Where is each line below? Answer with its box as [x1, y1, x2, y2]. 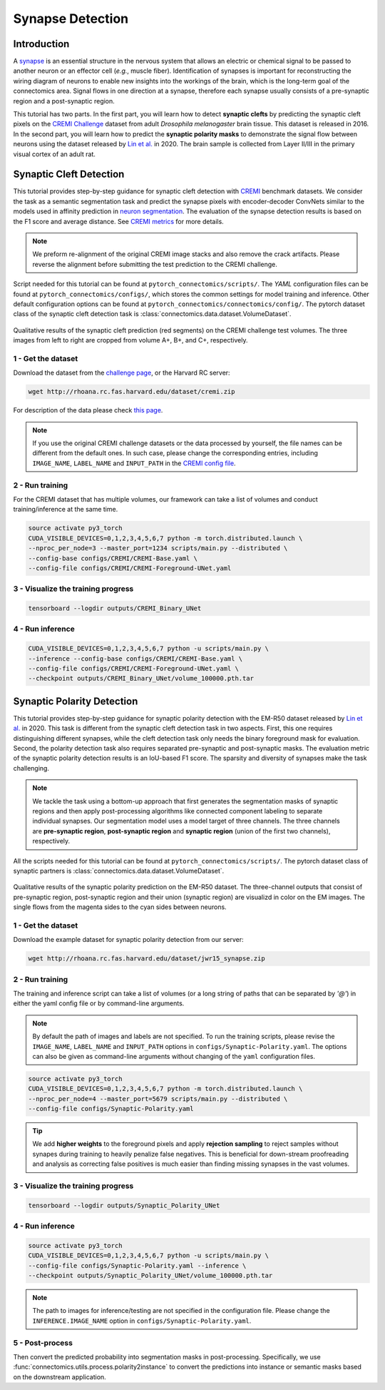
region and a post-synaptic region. [13, 96, 115, 105]
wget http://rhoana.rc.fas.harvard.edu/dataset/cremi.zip [28, 387, 235, 396]
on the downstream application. [13, 1372, 106, 1381]
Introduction [13, 38, 70, 50]
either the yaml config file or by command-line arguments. [13, 999, 185, 1008]
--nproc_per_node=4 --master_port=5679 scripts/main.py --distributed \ [28, 1095, 288, 1102]
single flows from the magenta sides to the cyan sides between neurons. [13, 903, 227, 911]
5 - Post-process [13, 1338, 73, 1348]
